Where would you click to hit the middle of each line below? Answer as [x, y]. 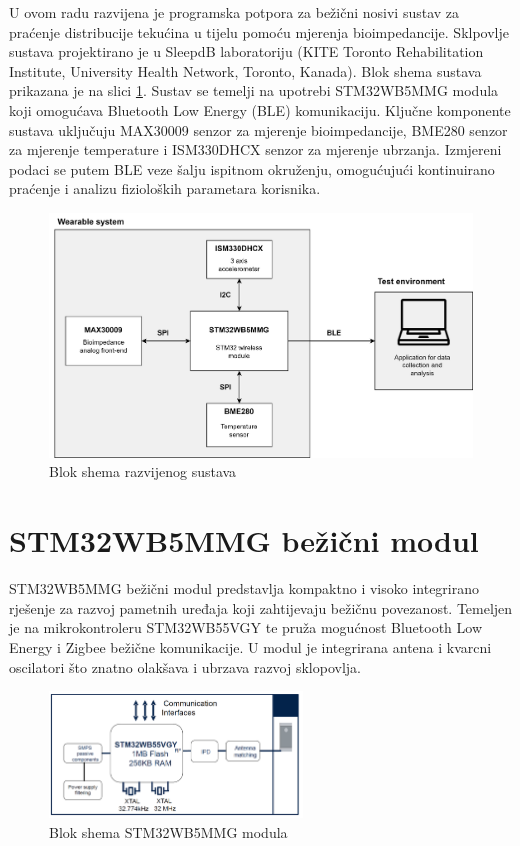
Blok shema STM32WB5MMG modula [168, 832]
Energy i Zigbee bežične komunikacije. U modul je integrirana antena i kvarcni [250, 646]
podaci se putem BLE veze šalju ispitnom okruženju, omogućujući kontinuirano [252, 168]
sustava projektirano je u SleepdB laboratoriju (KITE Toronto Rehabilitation [246, 51]
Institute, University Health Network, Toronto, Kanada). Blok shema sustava [245, 70]
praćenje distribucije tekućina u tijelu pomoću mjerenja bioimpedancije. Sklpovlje [259, 31]
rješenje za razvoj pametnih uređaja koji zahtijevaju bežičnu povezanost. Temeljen [261, 607]
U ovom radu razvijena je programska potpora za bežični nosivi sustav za [234, 12]
